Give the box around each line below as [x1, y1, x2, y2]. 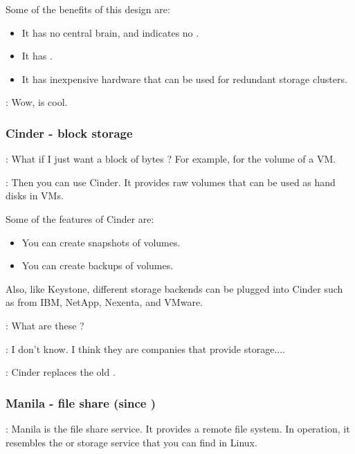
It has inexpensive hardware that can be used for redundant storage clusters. [21, 71, 347, 86]
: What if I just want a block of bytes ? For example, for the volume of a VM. [6, 152, 336, 166]
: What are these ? [6, 318, 84, 332]
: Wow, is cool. [6, 95, 68, 109]
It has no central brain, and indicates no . [21, 25, 199, 39]
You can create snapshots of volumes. [21, 235, 181, 249]
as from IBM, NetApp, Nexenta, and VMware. [6, 295, 203, 309]
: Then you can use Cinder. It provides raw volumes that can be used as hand [6, 174, 336, 189]
